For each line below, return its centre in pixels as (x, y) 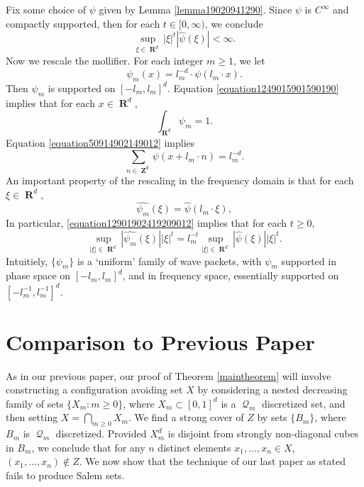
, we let (249, 60)
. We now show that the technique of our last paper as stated (212, 461)
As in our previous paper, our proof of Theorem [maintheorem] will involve (169, 375)
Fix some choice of (46, 9)
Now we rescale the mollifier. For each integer (105, 60)
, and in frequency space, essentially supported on (231, 275)
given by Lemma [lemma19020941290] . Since (195, 9)
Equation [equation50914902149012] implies (100, 143)
